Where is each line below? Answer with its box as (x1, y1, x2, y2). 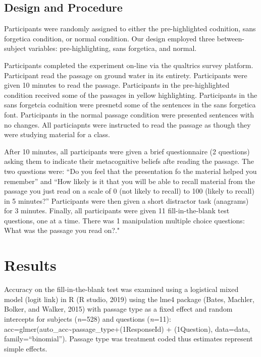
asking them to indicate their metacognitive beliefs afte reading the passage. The (4, 156, 254, 166)
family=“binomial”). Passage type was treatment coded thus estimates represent (4, 333, 253, 344)
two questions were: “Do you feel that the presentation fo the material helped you (4, 165, 257, 176)
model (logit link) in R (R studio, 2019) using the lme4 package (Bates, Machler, (4, 293, 254, 304)
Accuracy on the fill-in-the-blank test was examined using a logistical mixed (4, 284, 239, 294)
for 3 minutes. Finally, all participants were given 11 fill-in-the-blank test (4, 205, 230, 216)
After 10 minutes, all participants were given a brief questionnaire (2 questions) (4, 146, 250, 156)
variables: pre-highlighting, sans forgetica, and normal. (28, 43, 197, 53)
